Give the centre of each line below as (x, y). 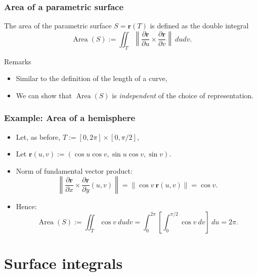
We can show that (44, 95)
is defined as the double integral (199, 26)
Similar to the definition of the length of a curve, (92, 78)
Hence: (26, 206)
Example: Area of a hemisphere (70, 118)
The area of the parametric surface (58, 26)
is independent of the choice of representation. (183, 95)
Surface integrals (63, 263)
